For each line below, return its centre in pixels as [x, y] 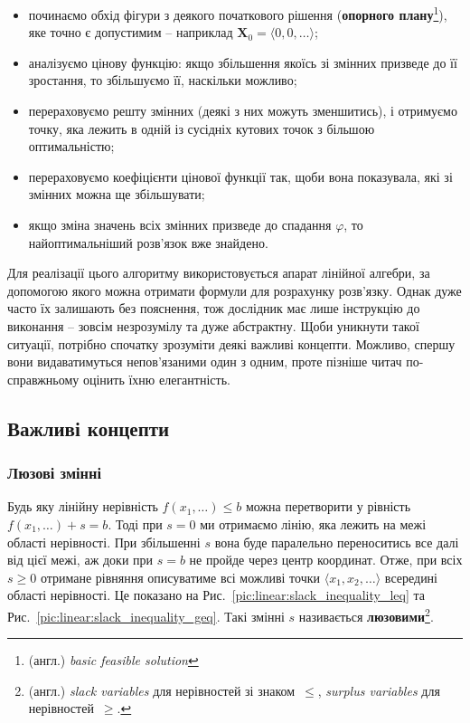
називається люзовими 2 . [366, 614]
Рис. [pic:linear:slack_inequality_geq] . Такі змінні [146, 616]
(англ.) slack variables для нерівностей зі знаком [162, 690]
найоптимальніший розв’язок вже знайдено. [148, 242]
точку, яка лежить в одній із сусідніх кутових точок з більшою [202, 128]
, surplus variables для [379, 690]
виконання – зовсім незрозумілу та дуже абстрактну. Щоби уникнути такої [213, 325]
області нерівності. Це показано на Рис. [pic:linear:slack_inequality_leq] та [216, 595]
